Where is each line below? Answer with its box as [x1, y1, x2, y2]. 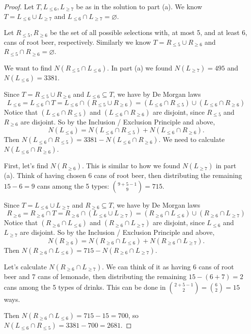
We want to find [4, 62, 52, 72]
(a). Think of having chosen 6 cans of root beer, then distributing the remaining [4, 170, 242, 180]
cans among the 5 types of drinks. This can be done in [4, 281, 166, 292]
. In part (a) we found [107, 62, 172, 72]
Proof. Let [4, 1, 34, 11]
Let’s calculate [4, 261, 47, 271]
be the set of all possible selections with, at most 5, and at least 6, [50, 27, 248, 37]
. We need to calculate [158, 134, 225, 144]
